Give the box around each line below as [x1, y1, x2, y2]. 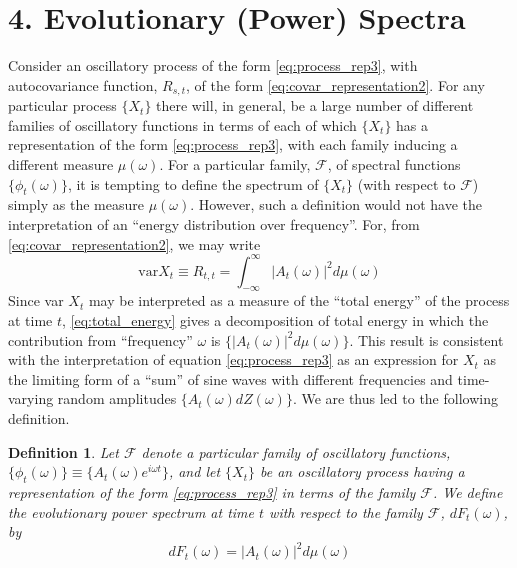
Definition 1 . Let [8, 441, 119, 462]
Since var [8, 290, 64, 311]
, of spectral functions [327, 153, 461, 174]
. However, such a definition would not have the [190, 194, 483, 215]
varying [8, 388, 54, 409]
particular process [8, 95, 117, 116]
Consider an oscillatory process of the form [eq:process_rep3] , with [8, 55, 418, 76]
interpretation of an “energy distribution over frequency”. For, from [8, 213, 420, 234]
